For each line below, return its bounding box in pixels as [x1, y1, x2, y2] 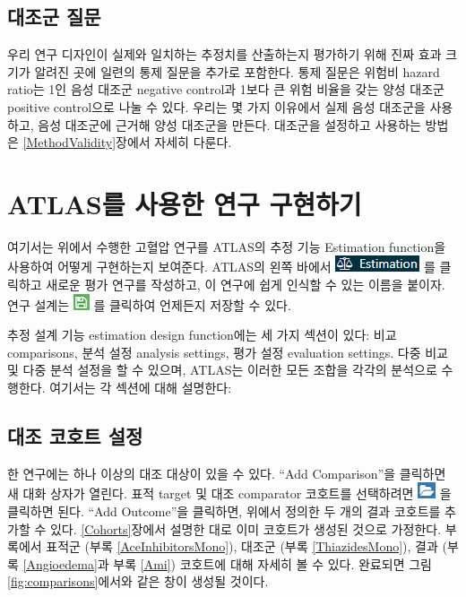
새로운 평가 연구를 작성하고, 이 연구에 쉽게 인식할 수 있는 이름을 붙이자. [46, 275, 445, 294]
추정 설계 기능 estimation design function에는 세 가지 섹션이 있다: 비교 [7, 325, 397, 344]
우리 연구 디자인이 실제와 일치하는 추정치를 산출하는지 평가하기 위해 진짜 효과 [7, 45, 442, 64]
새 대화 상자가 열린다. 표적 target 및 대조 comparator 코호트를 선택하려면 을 [7, 484, 452, 503]
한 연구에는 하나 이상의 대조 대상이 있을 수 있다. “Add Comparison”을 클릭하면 [7, 463, 446, 482]
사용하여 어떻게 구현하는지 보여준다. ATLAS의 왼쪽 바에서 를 [7, 257, 436, 276]
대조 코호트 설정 [7, 422, 143, 450]
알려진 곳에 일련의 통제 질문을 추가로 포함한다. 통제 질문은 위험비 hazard [34, 62, 440, 81]
